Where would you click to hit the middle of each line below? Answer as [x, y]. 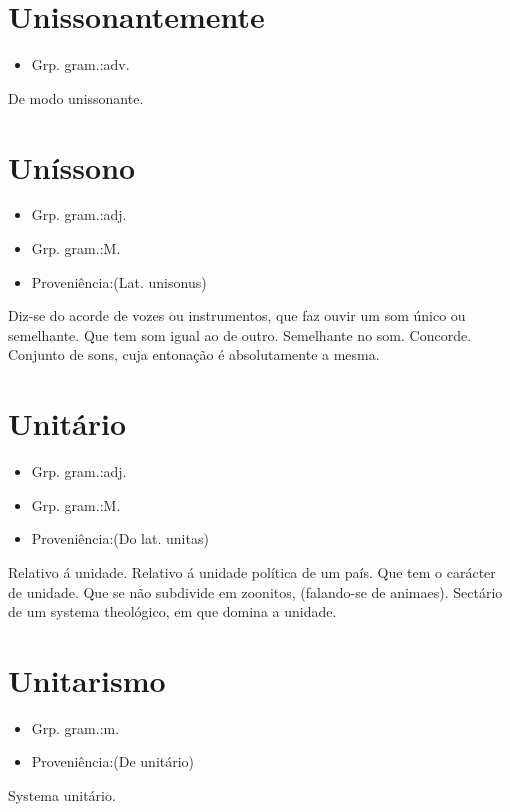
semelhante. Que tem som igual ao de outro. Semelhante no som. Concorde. [240, 334]
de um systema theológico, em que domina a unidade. [172, 611]
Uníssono [72, 166]
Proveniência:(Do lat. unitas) [120, 538]
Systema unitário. [62, 795]
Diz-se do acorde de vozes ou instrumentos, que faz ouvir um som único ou [237, 315]
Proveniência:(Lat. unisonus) [119, 281]
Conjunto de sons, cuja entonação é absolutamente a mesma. [194, 354]
